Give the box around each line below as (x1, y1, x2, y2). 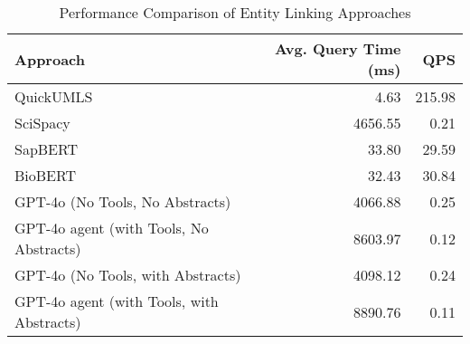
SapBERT (14, 139, 79, 159)
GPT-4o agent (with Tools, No (14, 217, 209, 238)
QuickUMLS (14, 86, 93, 107)
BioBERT (14, 165, 77, 186)
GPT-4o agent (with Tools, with (14, 291, 219, 311)
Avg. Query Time (274, 38, 401, 59)
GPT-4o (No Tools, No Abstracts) (14, 191, 231, 212)
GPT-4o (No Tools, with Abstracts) (14, 264, 241, 285)
